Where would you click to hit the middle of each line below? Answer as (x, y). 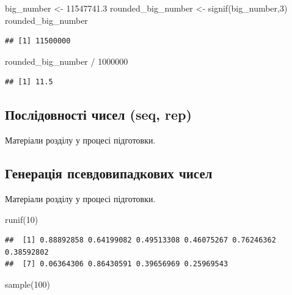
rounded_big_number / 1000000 (67, 61)
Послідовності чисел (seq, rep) (98, 115)
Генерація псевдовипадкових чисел (109, 173)
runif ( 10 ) (22, 219)
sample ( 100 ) (27, 284)
